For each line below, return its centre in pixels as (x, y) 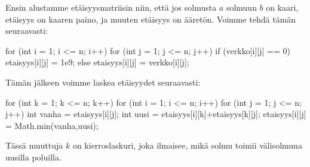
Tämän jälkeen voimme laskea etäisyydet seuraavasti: (103, 82)
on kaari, (282, 7)
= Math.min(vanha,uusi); (52, 125)
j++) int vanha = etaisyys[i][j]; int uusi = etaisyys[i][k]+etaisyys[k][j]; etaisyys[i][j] (156, 114)
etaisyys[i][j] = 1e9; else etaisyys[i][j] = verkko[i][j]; (97, 62)
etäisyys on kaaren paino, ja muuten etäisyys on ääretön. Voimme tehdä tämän (151, 19)
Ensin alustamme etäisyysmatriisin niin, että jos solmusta (111, 7)
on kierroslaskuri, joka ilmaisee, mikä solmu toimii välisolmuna (187, 145)
